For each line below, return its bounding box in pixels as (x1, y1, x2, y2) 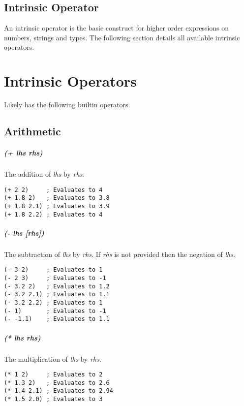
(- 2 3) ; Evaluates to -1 (4, 275, 106, 282)
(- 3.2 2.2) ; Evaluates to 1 (4, 299, 103, 307)
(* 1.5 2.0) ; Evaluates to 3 (4, 396, 103, 403)
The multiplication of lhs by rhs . (4, 353, 101, 364)
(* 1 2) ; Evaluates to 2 (4, 371, 103, 378)
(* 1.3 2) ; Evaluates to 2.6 (4, 379, 110, 386)
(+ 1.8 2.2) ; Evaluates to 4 (4, 211, 103, 218)
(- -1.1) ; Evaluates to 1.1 (4, 315, 110, 323)
